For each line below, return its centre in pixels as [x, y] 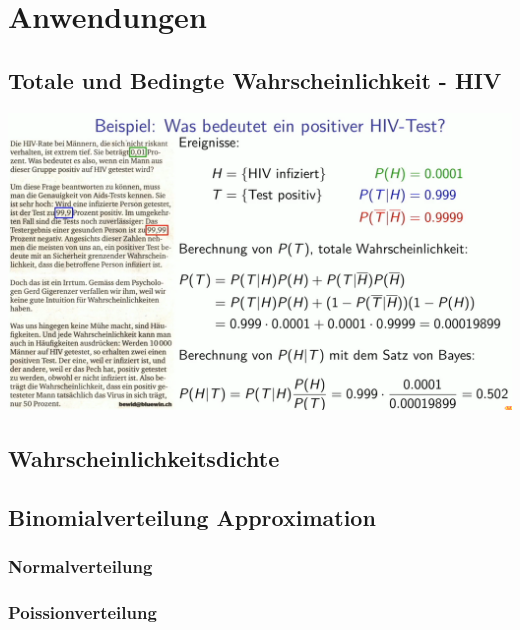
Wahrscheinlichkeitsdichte [144, 457]
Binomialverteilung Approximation [192, 516]
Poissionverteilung [82, 611]
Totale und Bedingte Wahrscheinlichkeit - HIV [255, 79]
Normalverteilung [80, 565]
